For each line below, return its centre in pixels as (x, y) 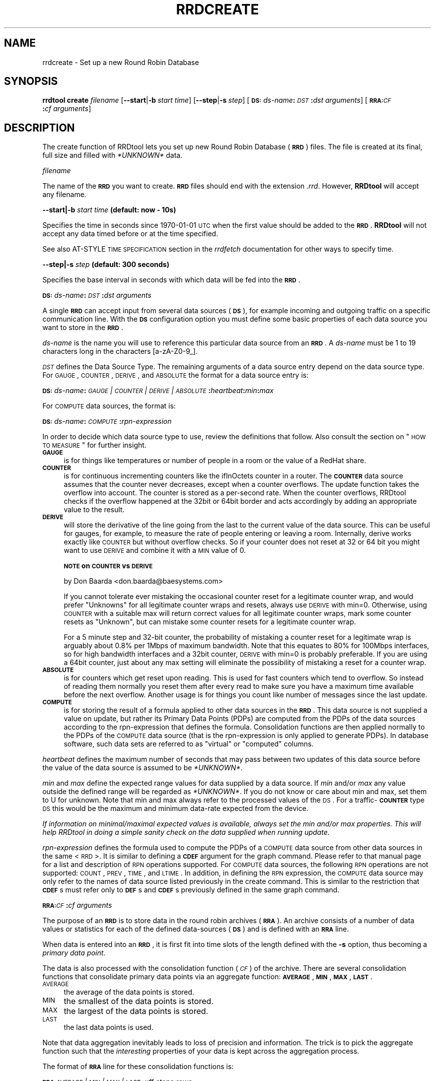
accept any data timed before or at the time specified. (130, 234)
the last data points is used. (109, 1027)
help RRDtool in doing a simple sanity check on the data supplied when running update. (186, 832)
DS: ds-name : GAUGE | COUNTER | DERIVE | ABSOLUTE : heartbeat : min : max (158, 391)
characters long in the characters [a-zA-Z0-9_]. (120, 351)
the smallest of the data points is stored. (139, 1001)
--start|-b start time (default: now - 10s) (109, 210)
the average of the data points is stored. (129, 992)
